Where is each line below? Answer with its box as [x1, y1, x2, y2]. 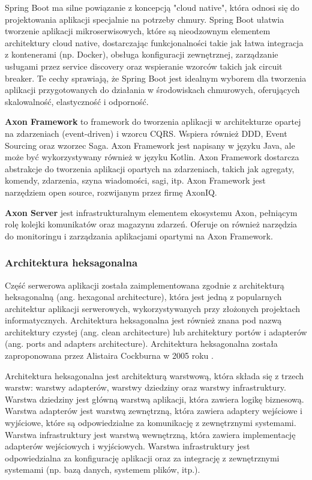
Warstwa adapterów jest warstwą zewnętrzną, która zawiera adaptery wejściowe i [5, 404, 302, 417]
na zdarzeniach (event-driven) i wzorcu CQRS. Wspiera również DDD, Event [5, 127, 287, 139]
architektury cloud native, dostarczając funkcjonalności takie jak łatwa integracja [5, 36, 304, 49]
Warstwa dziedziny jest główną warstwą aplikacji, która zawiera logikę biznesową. [5, 392, 304, 405]
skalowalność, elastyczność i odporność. [5, 95, 149, 107]
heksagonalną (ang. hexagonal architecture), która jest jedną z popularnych [5, 290, 282, 303]
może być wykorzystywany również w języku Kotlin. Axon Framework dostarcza [5, 151, 299, 163]
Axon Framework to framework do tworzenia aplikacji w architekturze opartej [5, 115, 301, 128]
